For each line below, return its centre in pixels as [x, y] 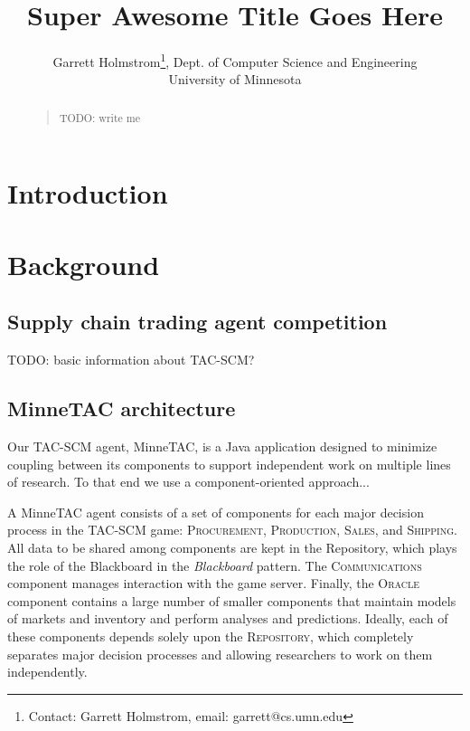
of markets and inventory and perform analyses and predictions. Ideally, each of [228, 618]
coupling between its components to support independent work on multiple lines [229, 464]
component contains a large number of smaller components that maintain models [232, 600]
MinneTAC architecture [122, 408]
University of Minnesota [235, 79]
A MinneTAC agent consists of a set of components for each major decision [216, 512]
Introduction [88, 193]
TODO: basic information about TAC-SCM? [131, 360]
